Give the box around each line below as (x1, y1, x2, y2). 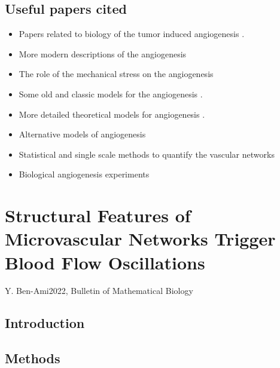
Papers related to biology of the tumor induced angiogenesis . (19, 27, 245, 40)
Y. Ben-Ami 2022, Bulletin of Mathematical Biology (5, 284, 193, 297)
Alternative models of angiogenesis (19, 128, 146, 140)
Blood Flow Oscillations (5, 250, 205, 274)
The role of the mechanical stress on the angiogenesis (19, 68, 214, 80)
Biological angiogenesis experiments (19, 168, 150, 180)
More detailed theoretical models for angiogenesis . (19, 108, 205, 120)
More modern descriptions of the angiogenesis (19, 47, 187, 60)
